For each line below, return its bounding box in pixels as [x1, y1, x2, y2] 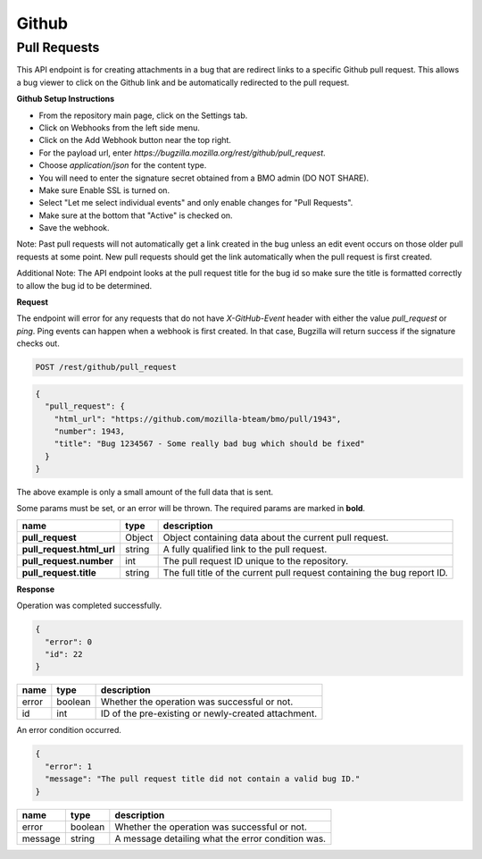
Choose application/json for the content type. [38, 160, 207, 171]
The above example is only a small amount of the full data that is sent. [16, 487, 274, 498]
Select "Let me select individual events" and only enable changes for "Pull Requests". [38, 198, 353, 208]
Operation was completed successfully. [16, 600, 162, 611]
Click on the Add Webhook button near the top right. [38, 135, 232, 146]
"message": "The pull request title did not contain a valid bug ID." [45, 774, 361, 784]
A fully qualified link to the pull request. [162, 543, 328, 555]
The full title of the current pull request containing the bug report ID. [162, 566, 448, 578]
